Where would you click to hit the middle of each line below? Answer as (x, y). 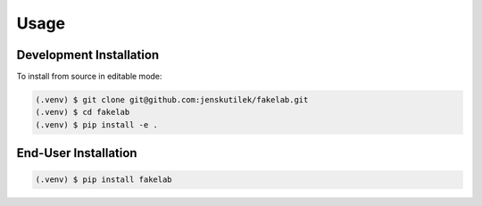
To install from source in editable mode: (89, 77)
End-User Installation (77, 153)
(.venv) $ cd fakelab (83, 112)
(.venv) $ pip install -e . (96, 124)
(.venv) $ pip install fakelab (104, 180)
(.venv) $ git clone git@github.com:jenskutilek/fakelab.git (172, 100)
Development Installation (88, 55)
